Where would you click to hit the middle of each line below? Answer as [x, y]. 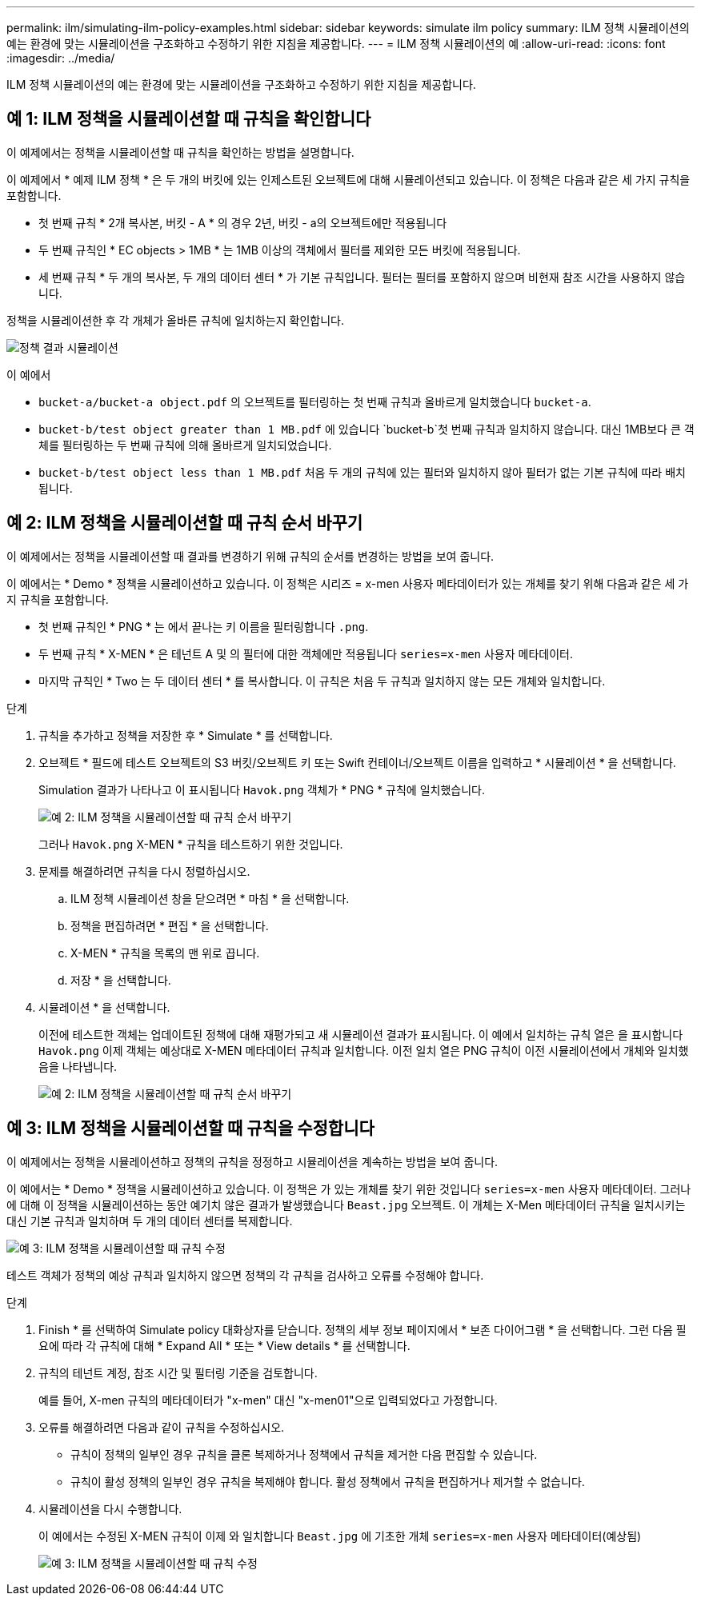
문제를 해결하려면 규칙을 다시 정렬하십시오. [144, 871]
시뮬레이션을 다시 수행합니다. [110, 1508]
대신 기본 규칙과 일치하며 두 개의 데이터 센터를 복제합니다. [150, 1220]
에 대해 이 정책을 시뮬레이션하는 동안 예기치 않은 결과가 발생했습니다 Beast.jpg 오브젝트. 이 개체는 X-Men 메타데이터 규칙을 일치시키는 [346, 1204]
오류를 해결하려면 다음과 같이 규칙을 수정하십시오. [162, 1427]
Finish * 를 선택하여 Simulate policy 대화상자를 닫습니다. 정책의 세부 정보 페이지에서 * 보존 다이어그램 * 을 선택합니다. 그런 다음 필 [363, 1329]
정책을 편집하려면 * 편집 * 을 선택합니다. [170, 925]
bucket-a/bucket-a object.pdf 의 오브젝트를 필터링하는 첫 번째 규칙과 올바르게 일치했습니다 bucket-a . [315, 401]
